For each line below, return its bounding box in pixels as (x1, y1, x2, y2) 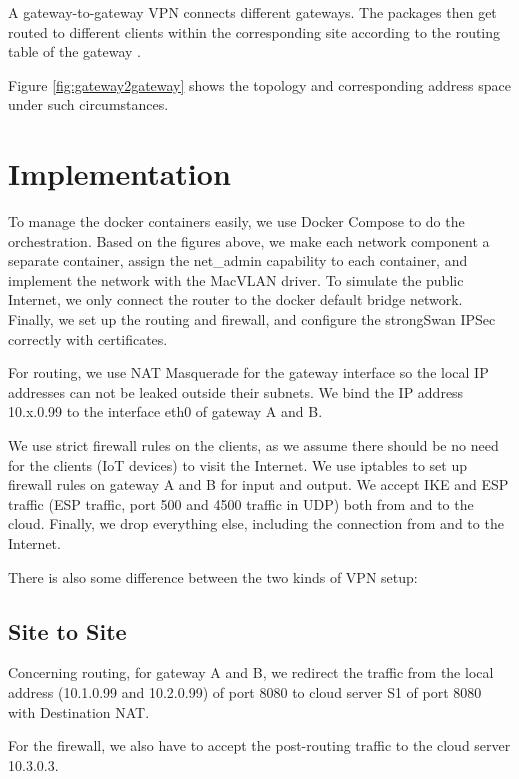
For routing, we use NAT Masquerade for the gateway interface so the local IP (8, 362, 489, 383)
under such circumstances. (8, 94, 169, 115)
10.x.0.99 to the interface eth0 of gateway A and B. (8, 401, 323, 422)
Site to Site (8, 615, 127, 646)
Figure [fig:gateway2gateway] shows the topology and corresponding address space (8, 74, 511, 95)
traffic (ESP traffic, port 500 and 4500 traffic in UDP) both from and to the (8, 493, 474, 514)
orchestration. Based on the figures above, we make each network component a (8, 230, 490, 251)
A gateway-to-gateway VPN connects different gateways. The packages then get (8, 2, 497, 22)
